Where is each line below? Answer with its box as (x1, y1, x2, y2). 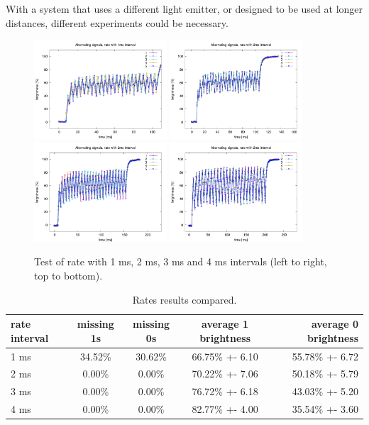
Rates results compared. (132, 292, 237, 307)
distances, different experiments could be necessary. (6, 15, 228, 30)
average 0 (311, 316, 358, 331)
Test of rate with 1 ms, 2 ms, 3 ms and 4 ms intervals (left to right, (34, 254, 327, 269)
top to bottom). (34, 267, 103, 282)
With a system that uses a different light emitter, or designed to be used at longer (6, 1, 363, 16)
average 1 (202, 316, 249, 331)
